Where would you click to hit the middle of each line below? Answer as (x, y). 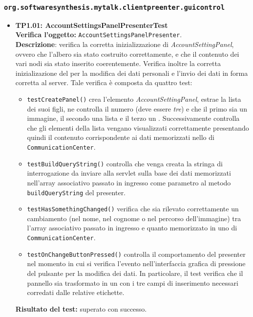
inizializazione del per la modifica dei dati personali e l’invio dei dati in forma (132, 73)
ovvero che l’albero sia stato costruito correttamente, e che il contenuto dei (127, 54)
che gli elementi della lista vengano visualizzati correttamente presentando (138, 127)
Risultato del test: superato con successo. (81, 308)
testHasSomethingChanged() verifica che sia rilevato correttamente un (133, 209)
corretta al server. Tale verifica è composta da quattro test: (104, 82)
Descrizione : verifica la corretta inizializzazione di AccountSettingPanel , (125, 44)
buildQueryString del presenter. (76, 192)
